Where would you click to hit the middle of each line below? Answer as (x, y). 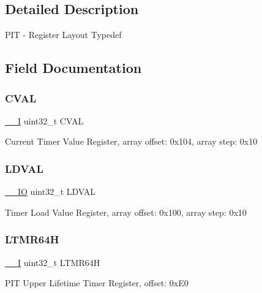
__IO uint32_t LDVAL (50, 192)
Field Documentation (73, 68)
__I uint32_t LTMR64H (53, 262)
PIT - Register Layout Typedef (63, 35)
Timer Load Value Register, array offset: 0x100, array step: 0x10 (126, 212)
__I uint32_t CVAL (44, 120)
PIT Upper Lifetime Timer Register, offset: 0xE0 (97, 283)
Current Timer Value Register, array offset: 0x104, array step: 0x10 (131, 141)
